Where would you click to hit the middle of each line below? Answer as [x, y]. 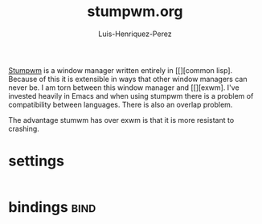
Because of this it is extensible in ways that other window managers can [128, 79]
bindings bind [52, 208]
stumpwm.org [135, 12]
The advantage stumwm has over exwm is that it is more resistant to [121, 120]
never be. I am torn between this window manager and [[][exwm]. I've [124, 88]
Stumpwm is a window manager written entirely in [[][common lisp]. [121, 70]
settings [36, 161]
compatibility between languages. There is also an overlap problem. [121, 104]
